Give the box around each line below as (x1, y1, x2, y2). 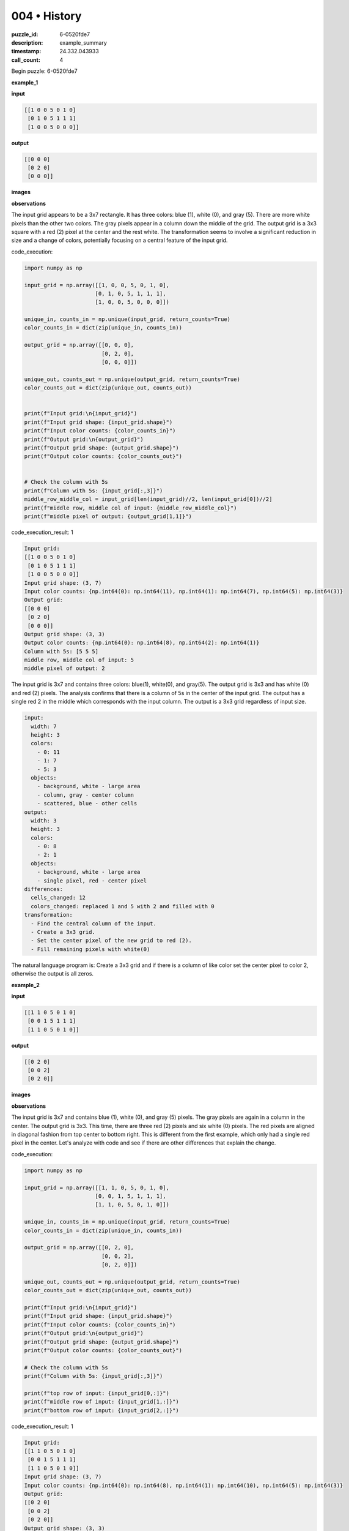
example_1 (11, 78, 39, 86)
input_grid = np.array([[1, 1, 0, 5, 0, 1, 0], (24, 1184, 169, 1191)
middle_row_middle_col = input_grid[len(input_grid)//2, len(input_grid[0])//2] (24, 496, 273, 503)
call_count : (11, 56, 41, 64)
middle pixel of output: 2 (24, 665, 105, 672)
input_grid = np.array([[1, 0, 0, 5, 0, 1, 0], (24, 282, 169, 288)
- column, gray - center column (37, 791, 134, 799)
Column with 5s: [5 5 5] (24, 648, 99, 655)
